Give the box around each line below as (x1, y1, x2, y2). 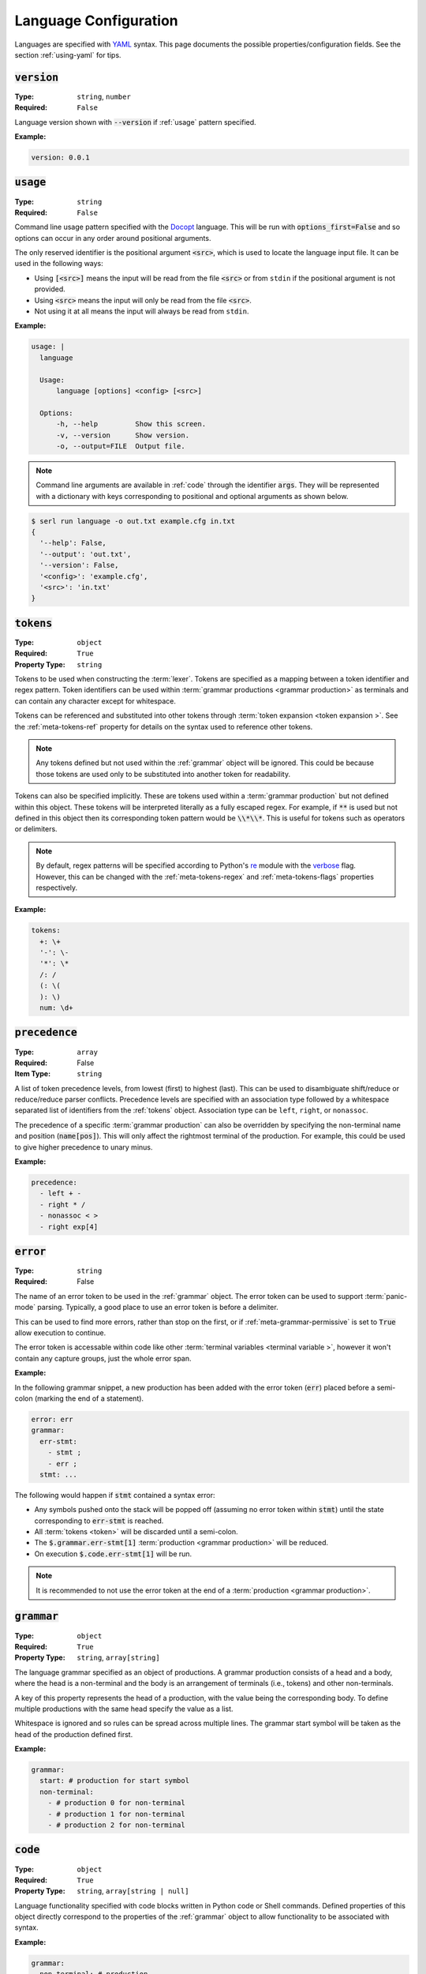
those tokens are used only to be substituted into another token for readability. (35, 769, 291, 779)
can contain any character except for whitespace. (14, 696, 177, 706)
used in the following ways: (14, 259, 104, 268)
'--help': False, (39, 539, 106, 548)
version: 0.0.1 (31, 153, 90, 162)
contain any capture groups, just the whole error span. (14, 1353, 192, 1363)
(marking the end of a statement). (34, 1394, 144, 1403)
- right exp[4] (39, 1222, 99, 1231)
